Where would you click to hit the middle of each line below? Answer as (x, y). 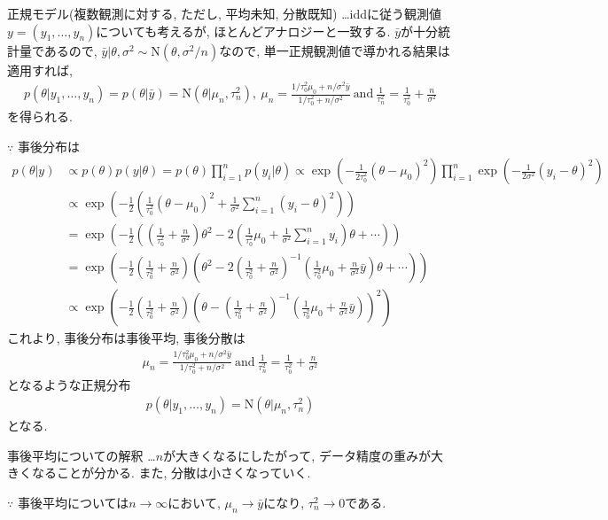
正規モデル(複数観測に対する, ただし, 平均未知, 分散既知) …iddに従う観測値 (225, 13)
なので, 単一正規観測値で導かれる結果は (335, 50)
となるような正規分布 (69, 384)
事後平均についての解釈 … (82, 455)
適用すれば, (40, 70)
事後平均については (73, 502)
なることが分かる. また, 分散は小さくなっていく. (171, 473)
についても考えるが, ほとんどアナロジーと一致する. (243, 31)
